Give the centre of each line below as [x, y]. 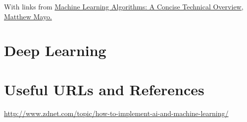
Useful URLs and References [104, 89]
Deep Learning [55, 50]
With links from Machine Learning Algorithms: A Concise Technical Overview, [124, 6]
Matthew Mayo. [28, 16]
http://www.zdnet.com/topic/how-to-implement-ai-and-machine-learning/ [116, 113]
